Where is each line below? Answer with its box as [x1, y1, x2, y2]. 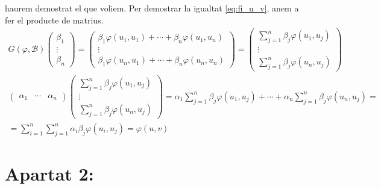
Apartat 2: [5, 161, 94, 185]
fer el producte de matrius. [5, 13, 104, 26]
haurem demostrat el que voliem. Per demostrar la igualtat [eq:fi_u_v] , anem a [5, 2, 299, 14]
